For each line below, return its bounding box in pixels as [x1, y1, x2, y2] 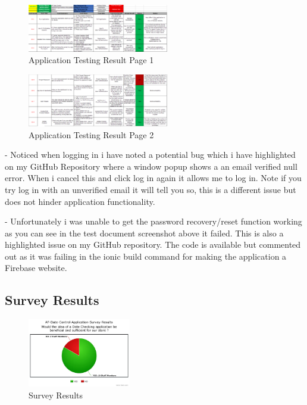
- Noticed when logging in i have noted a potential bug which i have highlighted [5, 148, 296, 161]
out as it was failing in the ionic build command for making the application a [5, 250, 287, 262]
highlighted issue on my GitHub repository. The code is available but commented [5, 238, 301, 251]
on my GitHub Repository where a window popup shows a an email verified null [5, 160, 297, 172]
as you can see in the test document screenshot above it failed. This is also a [5, 226, 284, 239]
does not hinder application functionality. [5, 195, 155, 207]
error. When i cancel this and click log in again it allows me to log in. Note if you [5, 172, 302, 184]
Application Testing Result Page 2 [29, 128, 154, 141]
